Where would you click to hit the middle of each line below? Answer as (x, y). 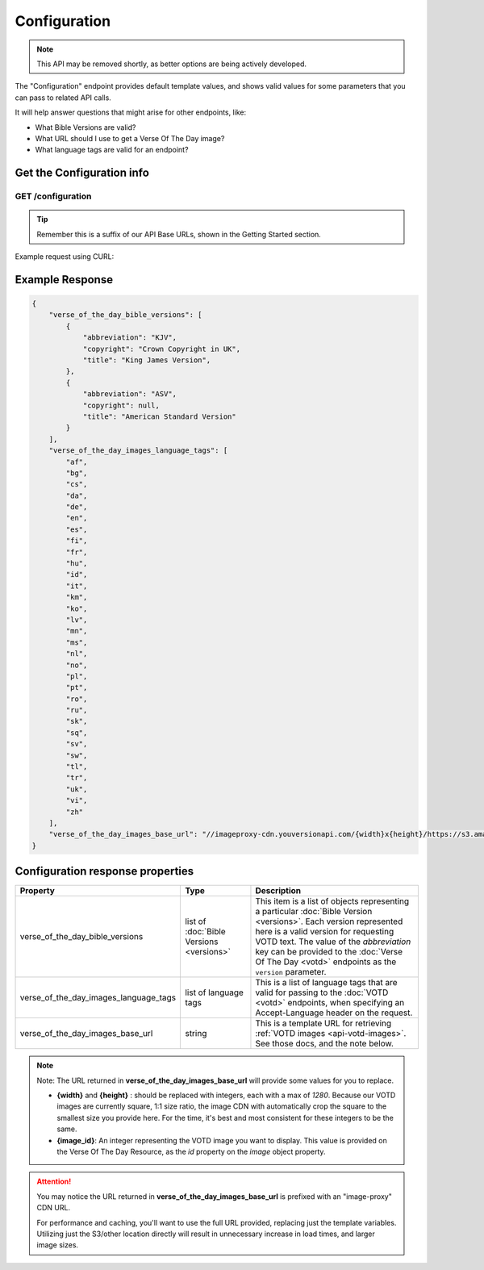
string (196, 1034)
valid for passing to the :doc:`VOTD (322, 992)
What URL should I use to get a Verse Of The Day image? (130, 138)
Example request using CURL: (65, 257)
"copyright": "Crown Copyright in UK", (162, 349)
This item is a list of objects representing (332, 901)
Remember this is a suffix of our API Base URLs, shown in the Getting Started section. (179, 234)
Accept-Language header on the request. (334, 1013)
